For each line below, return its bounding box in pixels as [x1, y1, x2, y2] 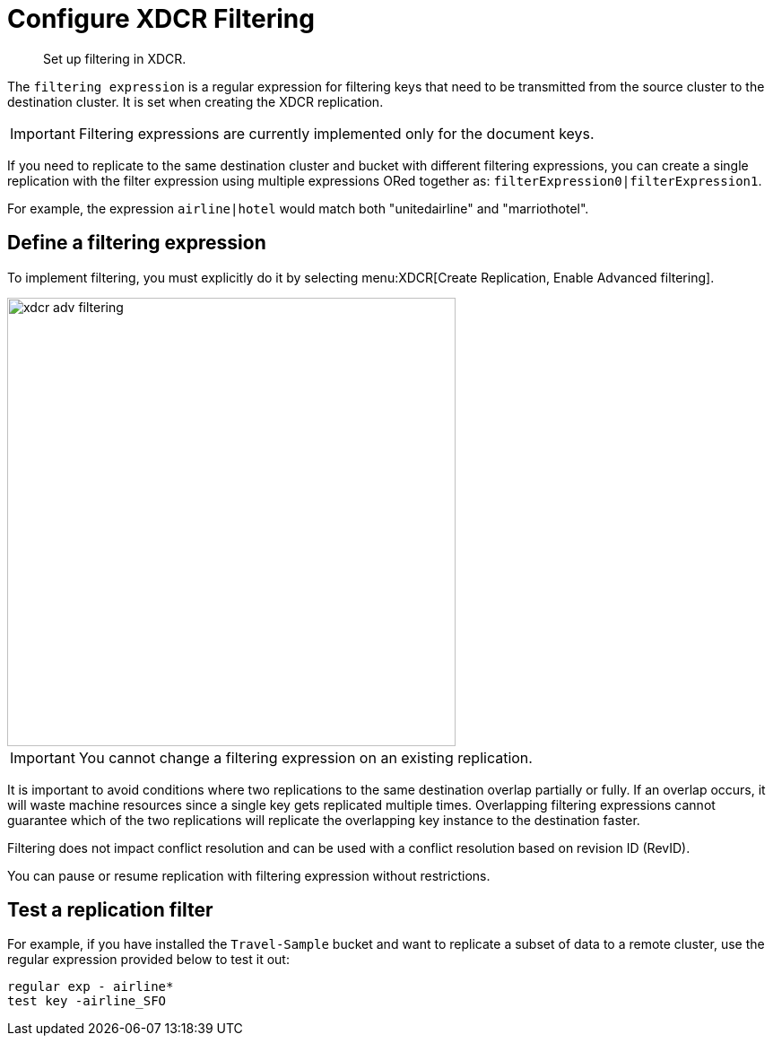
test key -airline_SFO [7, 994, 167, 1009]
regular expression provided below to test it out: [7, 952, 290, 968]
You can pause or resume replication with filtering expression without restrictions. [7, 867, 491, 883]
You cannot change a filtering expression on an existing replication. [78, 748, 533, 767]
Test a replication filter [7, 899, 213, 922]
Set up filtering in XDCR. [43, 50, 187, 66]
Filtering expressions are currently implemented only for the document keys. [78, 124, 595, 143]
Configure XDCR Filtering [7, 4, 315, 34]
